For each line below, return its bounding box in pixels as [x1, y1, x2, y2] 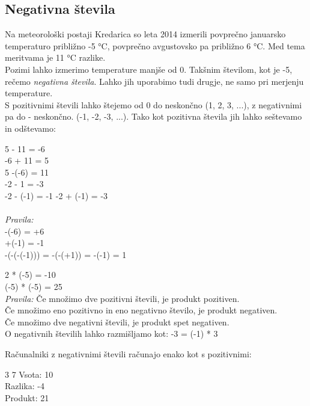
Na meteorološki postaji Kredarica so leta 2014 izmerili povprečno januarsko [5, 28, 286, 40]
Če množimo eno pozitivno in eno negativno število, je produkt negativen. [5, 304, 278, 316]
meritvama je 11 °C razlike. [5, 51, 106, 64]
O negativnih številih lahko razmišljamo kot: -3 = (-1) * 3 [5, 327, 218, 340]
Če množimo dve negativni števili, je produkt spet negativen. [5, 315, 229, 328]
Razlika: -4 [5, 380, 44, 392]
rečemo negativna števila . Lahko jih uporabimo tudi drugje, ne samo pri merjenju [5, 75, 304, 87]
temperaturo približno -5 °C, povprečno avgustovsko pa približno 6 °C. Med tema [5, 39, 305, 52]
